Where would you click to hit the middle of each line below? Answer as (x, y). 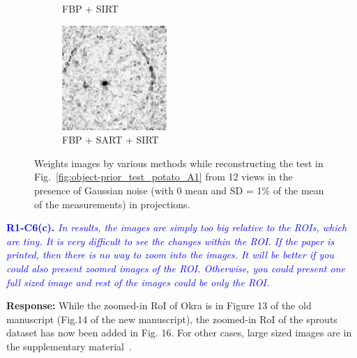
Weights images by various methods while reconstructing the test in (179, 163)
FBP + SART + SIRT (111, 140)
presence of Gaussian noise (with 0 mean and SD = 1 (148, 190)
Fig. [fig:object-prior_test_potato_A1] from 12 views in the (164, 177)
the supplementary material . (69, 346)
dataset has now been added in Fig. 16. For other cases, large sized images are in (179, 333)
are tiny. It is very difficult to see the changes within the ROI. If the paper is (170, 241)
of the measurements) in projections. (112, 204)
